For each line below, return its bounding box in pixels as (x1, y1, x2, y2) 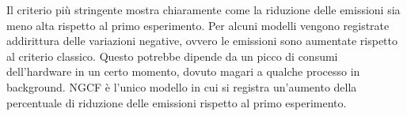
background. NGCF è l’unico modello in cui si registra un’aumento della (6, 78, 357, 95)
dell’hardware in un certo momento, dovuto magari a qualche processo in (6, 63, 360, 80)
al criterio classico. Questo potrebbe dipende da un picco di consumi (6, 47, 338, 64)
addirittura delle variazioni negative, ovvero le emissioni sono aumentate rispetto (6, 32, 398, 49)
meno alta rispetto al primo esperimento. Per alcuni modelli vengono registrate (6, 17, 390, 33)
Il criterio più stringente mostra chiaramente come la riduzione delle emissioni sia (6, 2, 401, 17)
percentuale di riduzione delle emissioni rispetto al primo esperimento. (6, 94, 347, 110)
